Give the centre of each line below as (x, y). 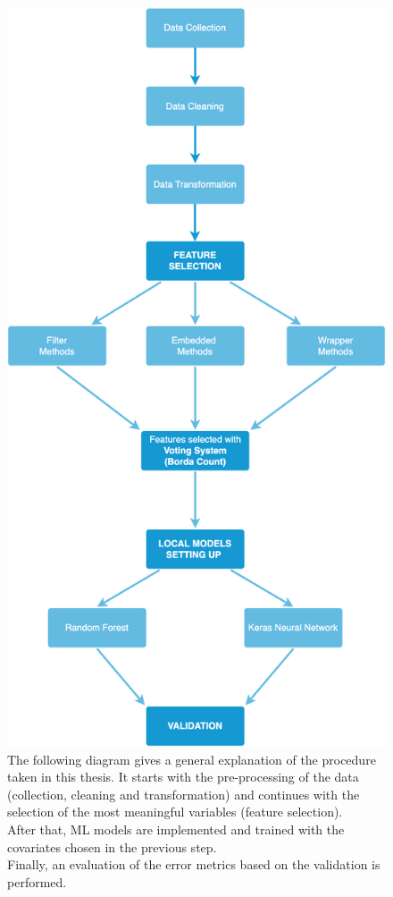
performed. (37, 881)
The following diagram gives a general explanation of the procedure (192, 759)
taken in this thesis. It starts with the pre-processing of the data (183, 777)
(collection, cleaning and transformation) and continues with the (184, 794)
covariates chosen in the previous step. (112, 846)
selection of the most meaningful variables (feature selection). (175, 812)
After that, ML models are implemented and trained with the (176, 829)
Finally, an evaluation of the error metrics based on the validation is (194, 864)
